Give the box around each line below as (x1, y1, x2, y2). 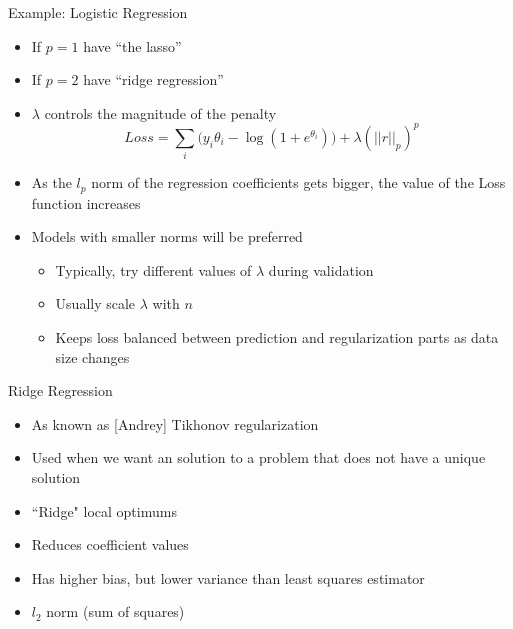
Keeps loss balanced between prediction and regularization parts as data (55, 327, 499, 348)
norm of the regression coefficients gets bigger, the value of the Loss (91, 172, 506, 193)
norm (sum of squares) (46, 601, 185, 622)
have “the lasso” (83, 35, 182, 56)
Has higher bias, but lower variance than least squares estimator (31, 567, 425, 588)
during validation (268, 259, 374, 280)
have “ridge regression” (83, 69, 224, 90)
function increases (31, 192, 141, 213)
